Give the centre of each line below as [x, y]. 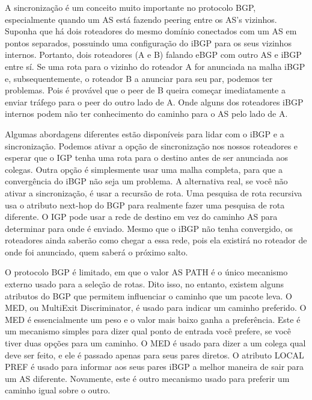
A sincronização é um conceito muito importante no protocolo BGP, [130, 7]
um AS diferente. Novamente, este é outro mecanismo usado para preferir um [147, 378]
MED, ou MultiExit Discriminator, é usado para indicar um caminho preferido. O [156, 308]
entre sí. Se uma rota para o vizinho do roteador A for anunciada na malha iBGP [155, 66]
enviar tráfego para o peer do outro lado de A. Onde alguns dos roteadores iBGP [154, 102]
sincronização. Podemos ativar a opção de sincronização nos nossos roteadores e [151, 145]
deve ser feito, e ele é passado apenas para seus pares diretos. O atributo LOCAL [154, 355]
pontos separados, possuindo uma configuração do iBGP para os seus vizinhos [148, 42]
